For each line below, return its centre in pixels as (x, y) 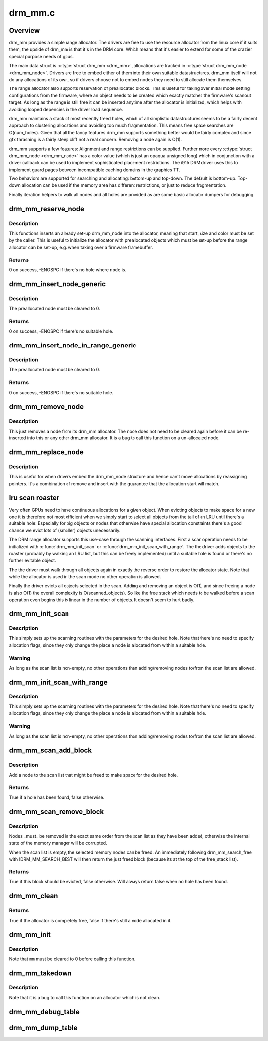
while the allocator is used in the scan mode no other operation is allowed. (85, 577)
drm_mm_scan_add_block (50, 750)
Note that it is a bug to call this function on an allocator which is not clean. (85, 997)
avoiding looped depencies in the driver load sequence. (66, 109)
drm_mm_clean (33, 896)
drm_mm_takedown (40, 973)
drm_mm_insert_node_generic (58, 284)
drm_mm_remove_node (47, 407)
